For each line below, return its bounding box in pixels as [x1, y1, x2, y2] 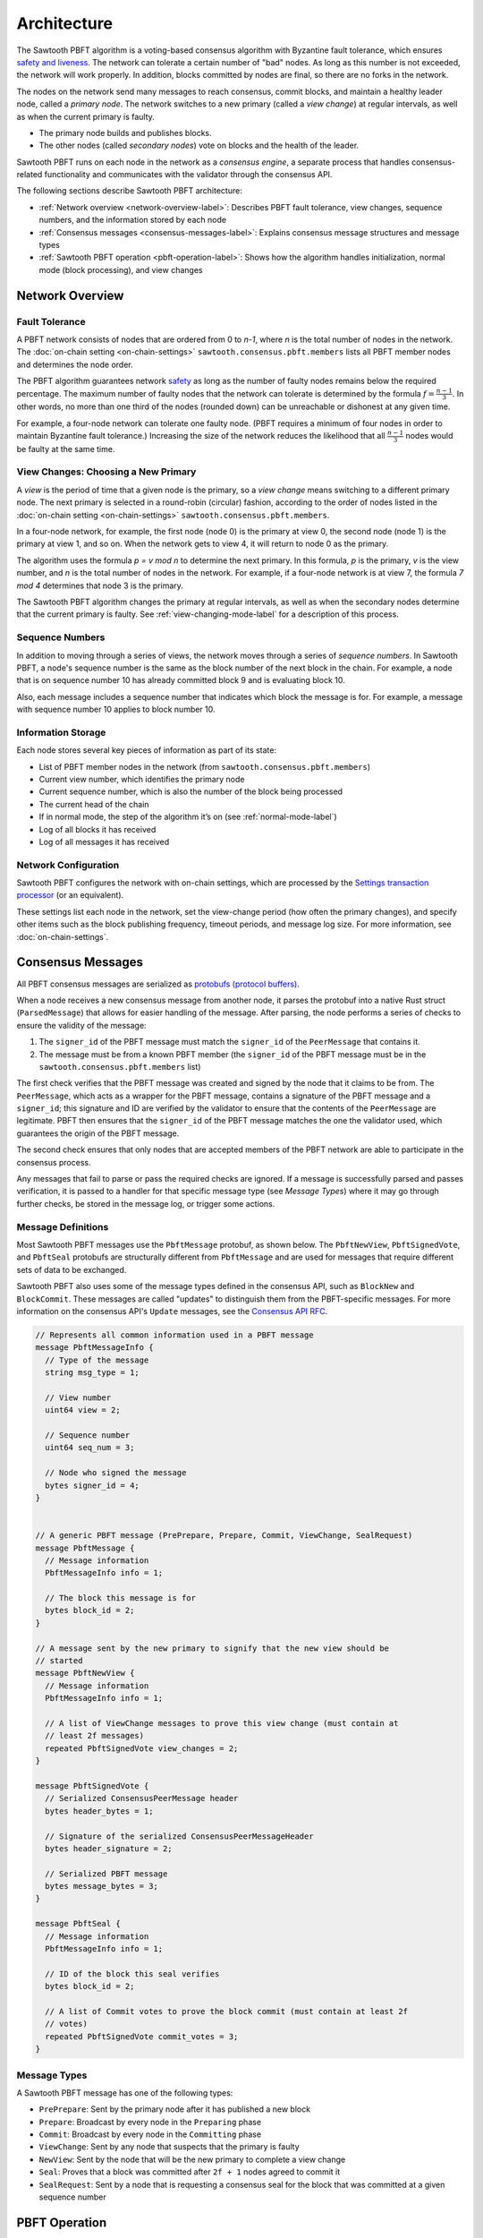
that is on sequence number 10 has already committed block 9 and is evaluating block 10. [16, 675, 346, 686]
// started [35, 1656, 83, 1666]
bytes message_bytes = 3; [45, 1881, 158, 1892]
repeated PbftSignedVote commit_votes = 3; [45, 2031, 239, 2041]
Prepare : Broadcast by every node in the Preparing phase [38, 2116, 262, 2127]
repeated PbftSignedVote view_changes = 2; [45, 1743, 239, 1754]
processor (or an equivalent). [16, 890, 124, 901]
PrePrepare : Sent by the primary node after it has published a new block [38, 2104, 311, 2114]
